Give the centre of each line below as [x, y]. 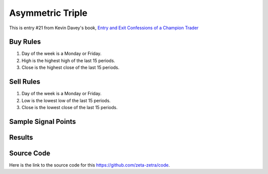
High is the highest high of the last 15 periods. [68, 60]
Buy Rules [25, 42]
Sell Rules [25, 82]
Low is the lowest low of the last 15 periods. [66, 100]
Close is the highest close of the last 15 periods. [70, 67]
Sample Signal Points [43, 121]
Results [21, 137]
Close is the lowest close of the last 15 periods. [69, 107]
